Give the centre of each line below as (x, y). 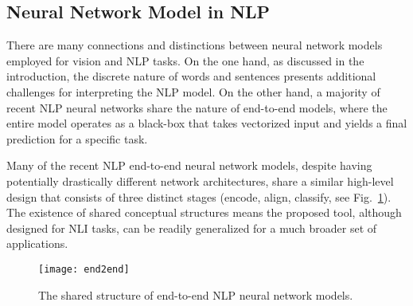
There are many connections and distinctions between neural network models (195, 45)
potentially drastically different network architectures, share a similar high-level (200, 180)
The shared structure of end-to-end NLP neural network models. (196, 294)
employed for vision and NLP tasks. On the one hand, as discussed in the (185, 60)
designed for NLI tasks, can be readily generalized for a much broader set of (192, 228)
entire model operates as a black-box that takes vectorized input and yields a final (207, 123)
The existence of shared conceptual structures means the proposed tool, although (204, 212)
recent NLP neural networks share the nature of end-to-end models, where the (197, 107)
